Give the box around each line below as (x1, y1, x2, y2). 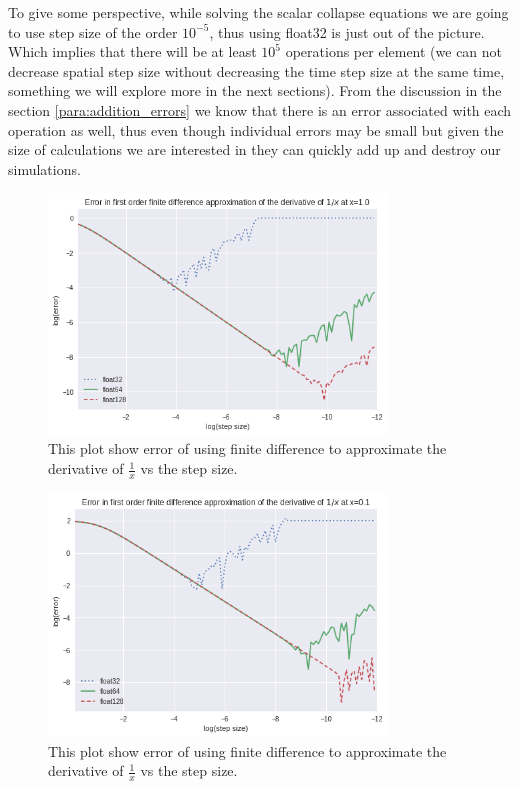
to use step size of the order (8, 21, 178, 42)
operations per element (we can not (285, 41, 503, 62)
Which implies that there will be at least (8, 41, 257, 62)
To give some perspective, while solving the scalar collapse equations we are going (8, 2, 509, 22)
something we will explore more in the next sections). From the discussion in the (8, 80, 502, 101)
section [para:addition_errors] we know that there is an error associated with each (8, 99, 512, 120)
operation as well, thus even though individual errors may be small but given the (8, 119, 504, 140)
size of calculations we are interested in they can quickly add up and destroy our (8, 139, 501, 160)
